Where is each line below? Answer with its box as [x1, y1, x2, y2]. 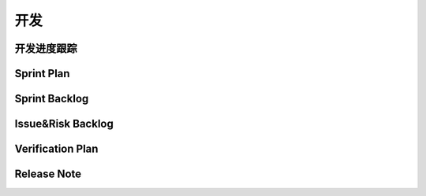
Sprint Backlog [14, 92, 89, 105]
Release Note [14, 168, 82, 181]
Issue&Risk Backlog [14, 117, 114, 131]
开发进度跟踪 [14, 42, 77, 55]
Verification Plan [14, 142, 99, 156]
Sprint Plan [14, 67, 70, 80]
